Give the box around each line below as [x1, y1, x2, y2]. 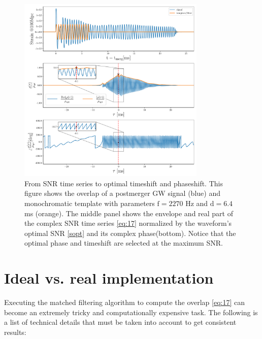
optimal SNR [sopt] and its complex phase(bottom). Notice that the [24, 227, 236, 238]
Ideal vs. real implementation [4, 267, 214, 288]
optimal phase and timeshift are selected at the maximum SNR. [24, 238, 223, 248]
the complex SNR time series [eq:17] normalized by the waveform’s [24, 218, 232, 228]
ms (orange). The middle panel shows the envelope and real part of [24, 208, 233, 218]
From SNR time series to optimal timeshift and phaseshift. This [24, 178, 223, 188]
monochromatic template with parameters [24, 197, 155, 208]
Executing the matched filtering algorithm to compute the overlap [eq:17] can [4, 297, 245, 308]
